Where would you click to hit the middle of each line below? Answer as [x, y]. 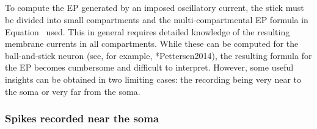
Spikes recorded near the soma [82, 118]
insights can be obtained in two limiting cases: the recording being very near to [153, 79]
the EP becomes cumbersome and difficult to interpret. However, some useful [149, 67]
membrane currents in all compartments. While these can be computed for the [152, 44]
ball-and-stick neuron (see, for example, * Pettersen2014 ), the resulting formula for [158, 55]
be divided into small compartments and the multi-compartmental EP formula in [157, 19]
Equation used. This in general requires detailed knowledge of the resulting [148, 31]
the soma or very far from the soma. [73, 91]
